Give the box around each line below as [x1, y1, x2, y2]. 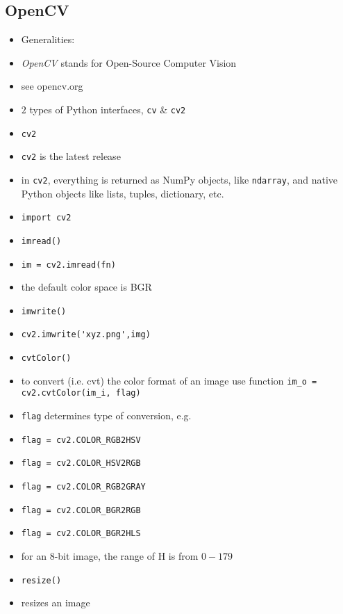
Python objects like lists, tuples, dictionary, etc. [21, 186, 224, 200]
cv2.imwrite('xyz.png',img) [21, 330, 151, 340]
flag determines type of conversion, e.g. [21, 408, 192, 423]
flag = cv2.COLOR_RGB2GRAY [21, 482, 146, 492]
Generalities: [21, 32, 75, 47]
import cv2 [21, 213, 72, 223]
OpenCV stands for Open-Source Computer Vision [21, 55, 237, 70]
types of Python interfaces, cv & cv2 [29, 102, 186, 116]
